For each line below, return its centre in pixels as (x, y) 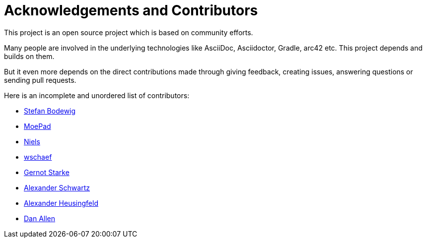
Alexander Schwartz (57, 187)
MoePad (37, 126)
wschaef (38, 157)
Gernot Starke (47, 172)
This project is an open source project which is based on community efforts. (129, 32)
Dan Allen (40, 218)
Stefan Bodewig (50, 111)
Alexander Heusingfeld (61, 203)
